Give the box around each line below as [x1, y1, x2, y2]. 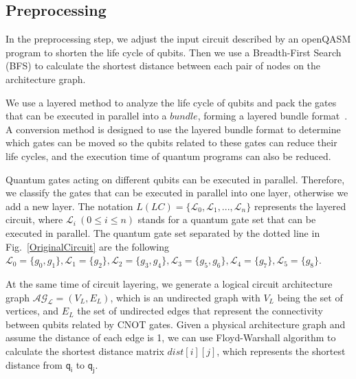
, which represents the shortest [216, 344, 346, 358]
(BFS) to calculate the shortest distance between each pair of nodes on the [5, 58, 321, 73]
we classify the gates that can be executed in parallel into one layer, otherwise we [5, 185, 348, 200]
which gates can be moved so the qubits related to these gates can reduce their [5, 135, 337, 150]
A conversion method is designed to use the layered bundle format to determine [5, 122, 341, 136]
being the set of [277, 290, 343, 304]
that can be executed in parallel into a [5, 108, 167, 123]
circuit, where [5, 212, 63, 227]
